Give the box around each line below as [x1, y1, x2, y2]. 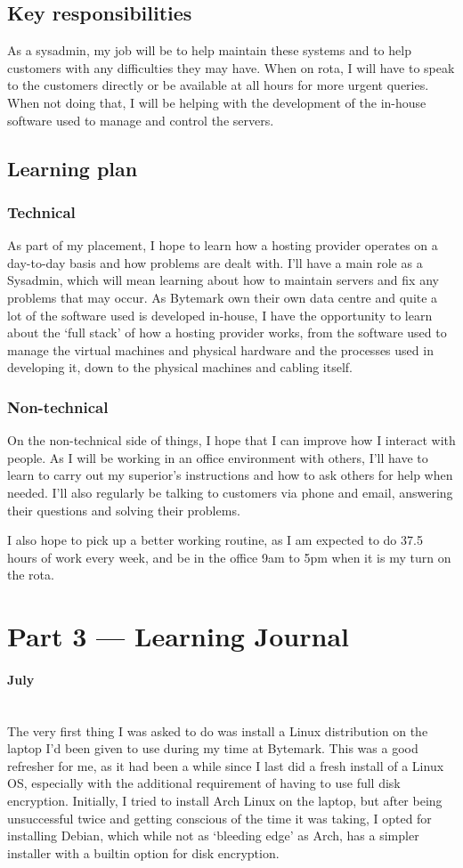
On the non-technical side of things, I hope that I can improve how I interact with [7, 431, 456, 450]
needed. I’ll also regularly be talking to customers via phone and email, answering [7, 483, 453, 501]
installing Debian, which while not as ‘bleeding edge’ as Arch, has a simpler [7, 826, 419, 845]
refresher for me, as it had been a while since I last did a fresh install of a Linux [7, 756, 444, 775]
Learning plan [7, 154, 138, 182]
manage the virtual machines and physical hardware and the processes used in [7, 340, 434, 359]
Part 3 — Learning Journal [7, 618, 349, 654]
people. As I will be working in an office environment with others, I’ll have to [7, 448, 428, 466]
